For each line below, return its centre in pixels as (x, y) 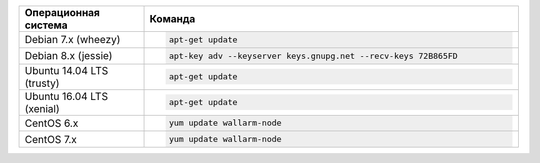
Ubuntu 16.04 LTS (66, 96)
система (46, 25)
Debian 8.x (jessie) (68, 56)
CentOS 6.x (51, 123)
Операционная (62, 12)
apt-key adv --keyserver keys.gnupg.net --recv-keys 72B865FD (313, 55)
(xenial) (42, 108)
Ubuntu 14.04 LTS (66, 70)
